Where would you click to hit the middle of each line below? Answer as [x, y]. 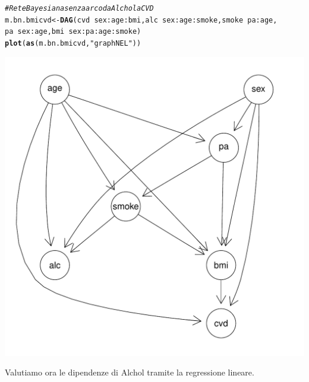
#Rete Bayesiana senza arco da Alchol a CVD [79, 8]
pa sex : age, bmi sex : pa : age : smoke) [73, 32]
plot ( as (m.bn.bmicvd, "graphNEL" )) [73, 43]
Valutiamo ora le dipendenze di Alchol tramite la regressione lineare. [130, 372]
